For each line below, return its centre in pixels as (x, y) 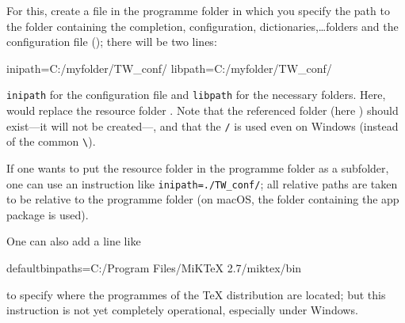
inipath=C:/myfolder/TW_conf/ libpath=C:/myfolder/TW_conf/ (169, 68)
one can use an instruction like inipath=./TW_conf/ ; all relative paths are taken (202, 183)
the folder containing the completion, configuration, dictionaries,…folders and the (202, 26)
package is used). (48, 214)
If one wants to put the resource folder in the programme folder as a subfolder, (198, 167)
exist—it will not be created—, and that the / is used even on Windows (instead (202, 125)
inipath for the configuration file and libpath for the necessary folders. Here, (196, 95)
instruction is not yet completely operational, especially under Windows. (182, 310)
